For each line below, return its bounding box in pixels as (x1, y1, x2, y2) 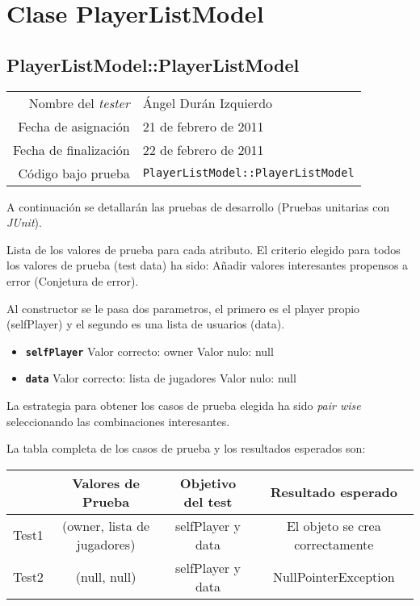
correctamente (294, 534, 374, 554)
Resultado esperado (270, 483, 397, 502)
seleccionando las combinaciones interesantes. (6, 412, 230, 429)
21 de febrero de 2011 (142, 116, 264, 136)
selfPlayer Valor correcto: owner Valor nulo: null (25, 342, 274, 359)
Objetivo (179, 473, 237, 492)
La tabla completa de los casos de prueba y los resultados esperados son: (6, 440, 366, 457)
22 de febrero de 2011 (142, 140, 264, 159)
